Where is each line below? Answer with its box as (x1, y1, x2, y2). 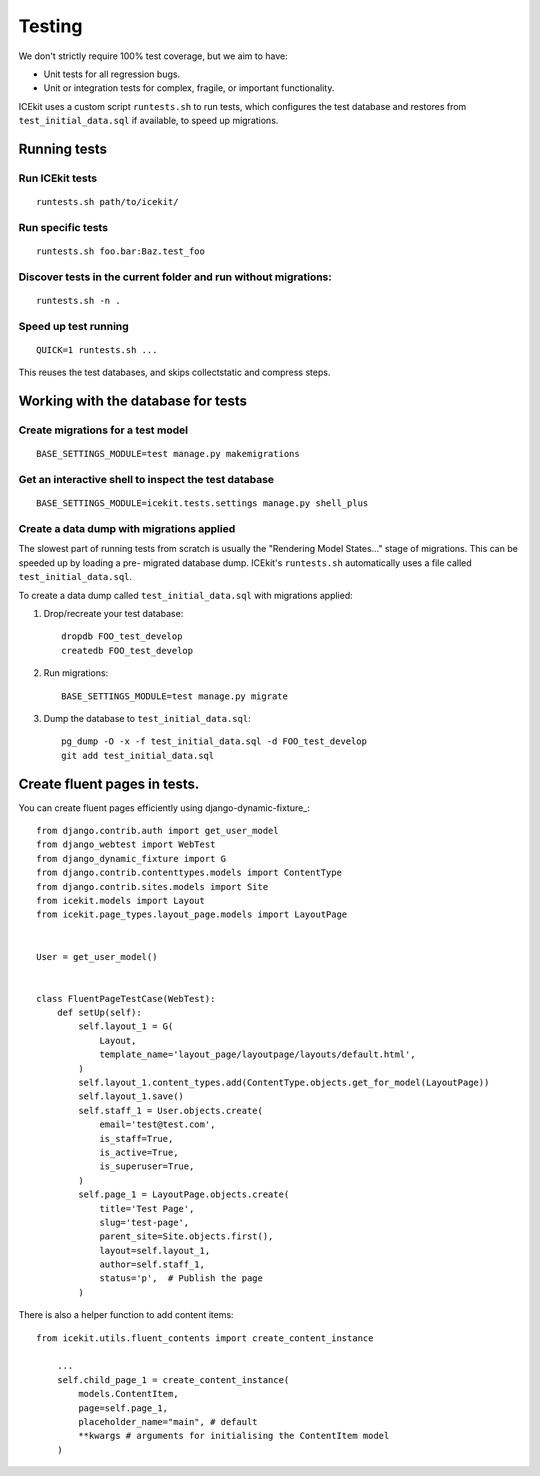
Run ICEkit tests (18, 171, 98, 185)
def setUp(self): (56, 1007, 142, 1019)
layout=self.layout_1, (99, 1245, 211, 1256)
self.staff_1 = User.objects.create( (78, 1105, 264, 1116)
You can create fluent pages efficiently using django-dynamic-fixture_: (18, 801, 310, 814)
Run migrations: (43, 667, 109, 679)
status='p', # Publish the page (99, 1273, 264, 1284)
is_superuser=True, (99, 1161, 195, 1172)
